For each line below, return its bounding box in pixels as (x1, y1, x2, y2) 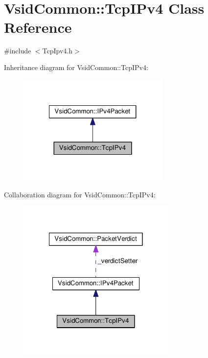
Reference (4, 17, 72, 37)
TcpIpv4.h (42, 46, 73, 56)
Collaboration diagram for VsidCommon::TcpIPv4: (4, 189, 156, 199)
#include (4, 46, 31, 56)
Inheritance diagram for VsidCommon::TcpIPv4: (4, 62, 148, 72)
